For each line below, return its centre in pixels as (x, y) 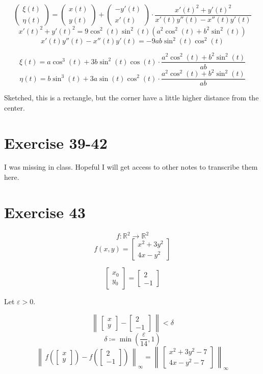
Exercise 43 (45, 212)
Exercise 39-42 (56, 142)
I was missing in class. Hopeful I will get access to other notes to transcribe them (131, 167)
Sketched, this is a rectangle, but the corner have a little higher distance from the (131, 98)
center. (15, 107)
